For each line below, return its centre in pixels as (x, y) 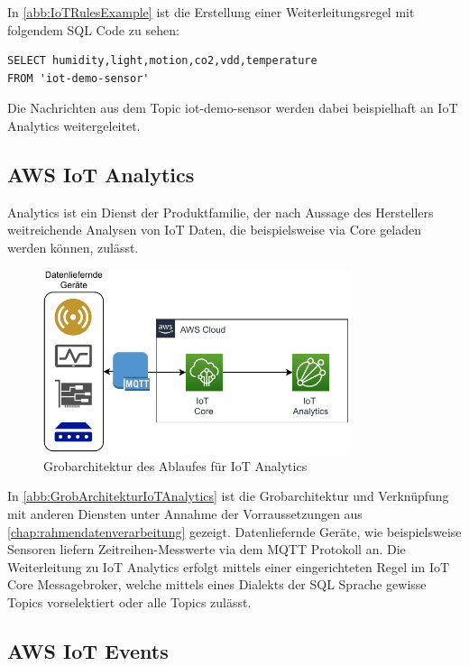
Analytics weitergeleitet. (74, 125)
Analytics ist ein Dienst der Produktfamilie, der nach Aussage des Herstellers (221, 212)
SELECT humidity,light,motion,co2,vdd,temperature (162, 61)
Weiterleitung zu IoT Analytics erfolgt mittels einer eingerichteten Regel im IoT (229, 566)
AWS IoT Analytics (101, 174)
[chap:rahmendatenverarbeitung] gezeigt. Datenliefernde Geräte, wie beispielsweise (234, 531)
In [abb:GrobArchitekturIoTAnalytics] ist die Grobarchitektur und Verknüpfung (228, 496)
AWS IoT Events (88, 651)
